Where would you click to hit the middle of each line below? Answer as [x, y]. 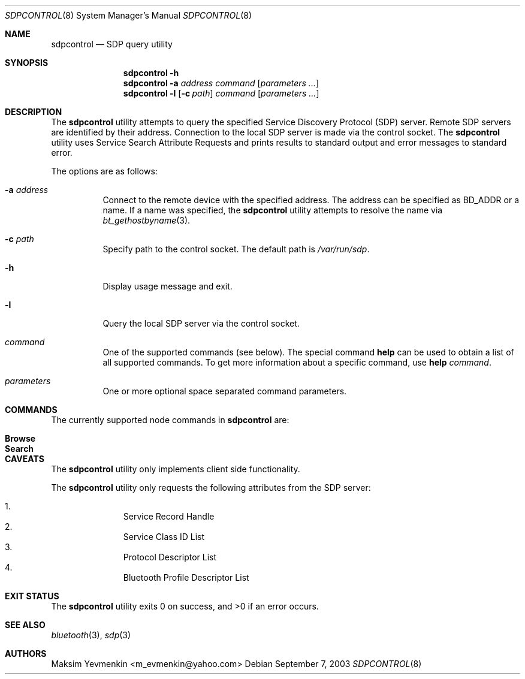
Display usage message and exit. [168, 286]
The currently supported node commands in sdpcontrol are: [170, 420]
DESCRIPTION [34, 112]
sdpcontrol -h [151, 73]
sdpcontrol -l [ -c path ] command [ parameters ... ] [221, 93]
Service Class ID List [164, 537]
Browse [20, 438]
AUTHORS [26, 654]
